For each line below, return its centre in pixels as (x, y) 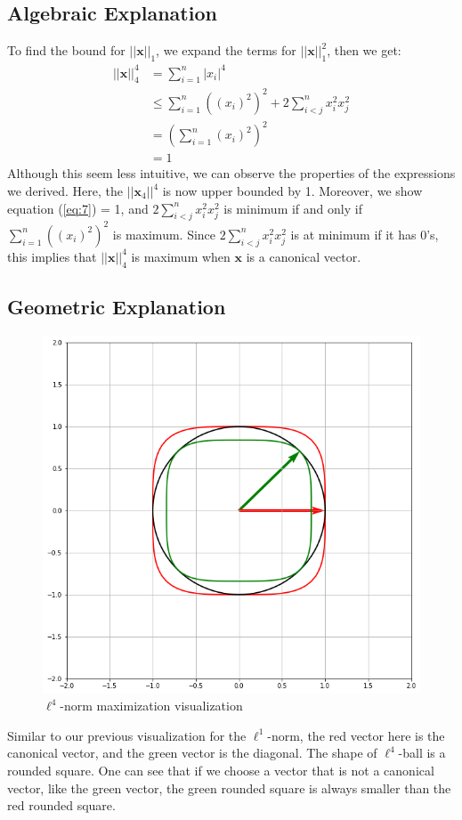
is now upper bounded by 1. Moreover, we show (292, 191)
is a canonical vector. (304, 256)
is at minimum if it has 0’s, (365, 234)
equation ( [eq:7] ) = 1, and (78, 208)
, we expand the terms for (226, 50)
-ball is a (422, 753)
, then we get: (364, 50)
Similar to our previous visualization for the (127, 735)
